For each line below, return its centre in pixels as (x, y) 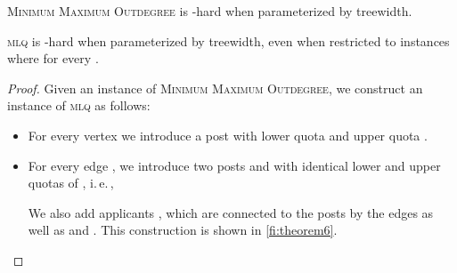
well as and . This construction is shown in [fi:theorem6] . (183, 230)
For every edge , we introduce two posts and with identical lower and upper (234, 165)
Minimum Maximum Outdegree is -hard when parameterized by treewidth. (210, 11)
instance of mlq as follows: (79, 105)
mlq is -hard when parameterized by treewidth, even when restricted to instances (228, 40)
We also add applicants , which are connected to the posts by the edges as (231, 212)
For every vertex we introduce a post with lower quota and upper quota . (228, 135)
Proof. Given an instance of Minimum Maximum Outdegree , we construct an (215, 88)
